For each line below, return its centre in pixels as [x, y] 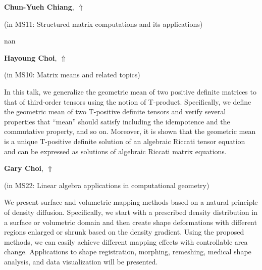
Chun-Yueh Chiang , [39, 7]
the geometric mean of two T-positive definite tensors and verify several [115, 111]
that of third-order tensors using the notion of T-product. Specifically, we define [128, 101]
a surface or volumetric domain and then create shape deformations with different [130, 222]
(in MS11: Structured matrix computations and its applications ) [103, 24]
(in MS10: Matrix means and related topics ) [72, 75]
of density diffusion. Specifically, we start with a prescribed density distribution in [131, 212]
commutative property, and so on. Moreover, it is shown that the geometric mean [130, 131]
